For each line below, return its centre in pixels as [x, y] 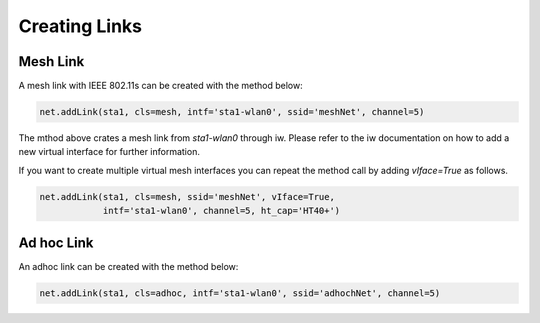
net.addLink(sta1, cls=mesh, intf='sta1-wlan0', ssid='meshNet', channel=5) [232, 112]
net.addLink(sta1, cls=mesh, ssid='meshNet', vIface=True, [187, 196]
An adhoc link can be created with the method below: [128, 266]
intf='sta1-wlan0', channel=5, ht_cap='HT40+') [221, 211]
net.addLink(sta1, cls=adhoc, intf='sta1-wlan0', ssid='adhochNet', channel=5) [240, 293]
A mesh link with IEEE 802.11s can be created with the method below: [161, 86]
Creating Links [80, 26]
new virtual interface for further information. [109, 152]
